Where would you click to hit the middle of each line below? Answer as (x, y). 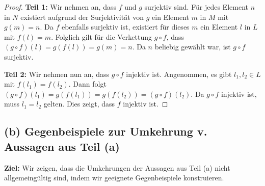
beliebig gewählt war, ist (193, 47)
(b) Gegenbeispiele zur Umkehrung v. (106, 131)
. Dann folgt (87, 84)
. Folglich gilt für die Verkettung (102, 36)
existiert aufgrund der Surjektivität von (82, 17)
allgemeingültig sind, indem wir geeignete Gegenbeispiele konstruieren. (114, 178)
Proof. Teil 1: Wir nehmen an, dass (60, 7)
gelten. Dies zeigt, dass (79, 104)
